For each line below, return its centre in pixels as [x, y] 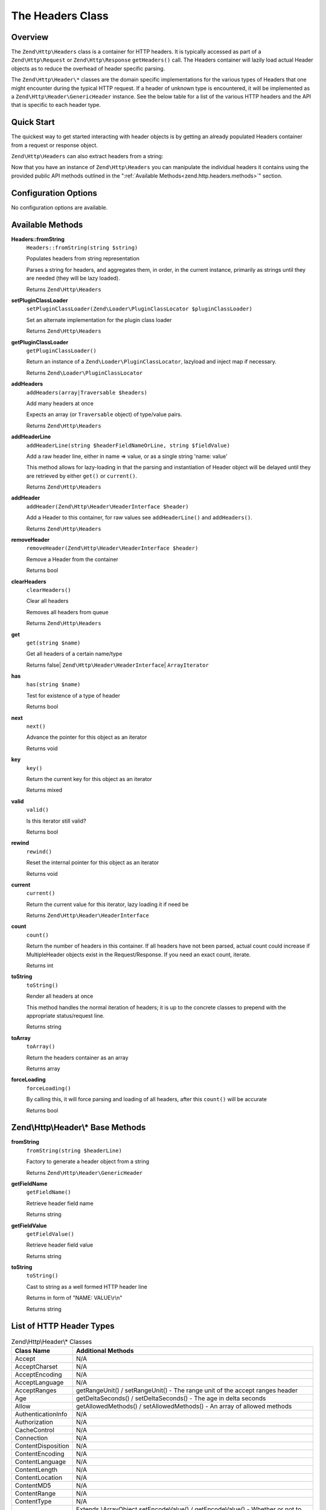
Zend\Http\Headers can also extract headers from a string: [87, 156]
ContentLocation [39, 1477]
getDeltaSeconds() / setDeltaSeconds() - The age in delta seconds [171, 1398]
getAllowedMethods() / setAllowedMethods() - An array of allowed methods [184, 1406]
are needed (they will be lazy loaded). [73, 278]
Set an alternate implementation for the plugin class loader [99, 320]
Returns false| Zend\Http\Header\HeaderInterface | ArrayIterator [118, 665]
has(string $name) [53, 685]
